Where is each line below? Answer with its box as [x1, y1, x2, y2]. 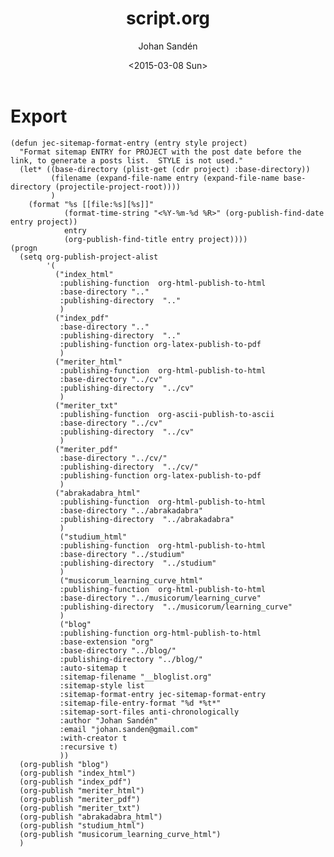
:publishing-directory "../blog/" [59, 654, 203, 664]
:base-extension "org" [59, 637, 155, 647]
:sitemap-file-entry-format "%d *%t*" [59, 698, 222, 708]
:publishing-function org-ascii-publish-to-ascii [59, 409, 275, 419]
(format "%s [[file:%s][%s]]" [28, 199, 155, 209]
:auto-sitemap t [59, 663, 128, 673]
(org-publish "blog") [19, 759, 110, 769]
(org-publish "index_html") [19, 768, 137, 778]
